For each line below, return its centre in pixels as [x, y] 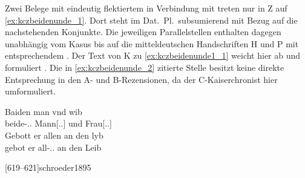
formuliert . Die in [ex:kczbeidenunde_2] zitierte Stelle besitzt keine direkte [145, 67]
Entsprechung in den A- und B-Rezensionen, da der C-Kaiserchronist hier [141, 79]
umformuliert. [31, 91]
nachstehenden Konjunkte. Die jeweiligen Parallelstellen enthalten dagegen [143, 32]
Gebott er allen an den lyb [54, 135]
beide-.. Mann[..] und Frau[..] [58, 123]
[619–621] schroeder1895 [48, 167]
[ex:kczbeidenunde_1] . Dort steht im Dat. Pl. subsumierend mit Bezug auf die [151, 20]
